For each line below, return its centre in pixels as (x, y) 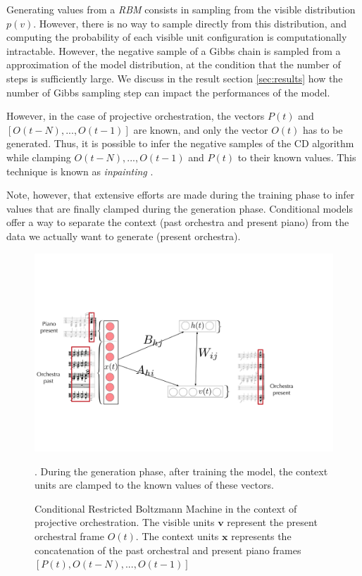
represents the (261, 536)
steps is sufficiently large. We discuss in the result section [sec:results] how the (175, 78)
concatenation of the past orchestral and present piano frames (168, 550)
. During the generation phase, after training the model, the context (181, 471)
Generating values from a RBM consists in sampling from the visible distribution (181, 9)
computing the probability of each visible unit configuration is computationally (177, 37)
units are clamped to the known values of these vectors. (154, 485)
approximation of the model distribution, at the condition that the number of (174, 64)
